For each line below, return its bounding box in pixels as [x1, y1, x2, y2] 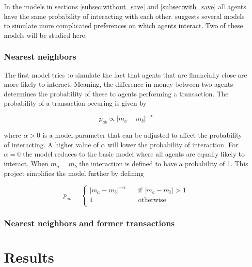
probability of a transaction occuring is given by [4, 98, 147, 108]
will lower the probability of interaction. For [108, 139, 238, 149]
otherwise [138, 197, 166, 204]
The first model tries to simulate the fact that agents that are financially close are [4, 69, 247, 79]
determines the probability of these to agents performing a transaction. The [4, 88, 229, 98]
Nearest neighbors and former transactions [4, 217, 175, 229]
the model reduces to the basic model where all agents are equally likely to [23, 149, 245, 159]
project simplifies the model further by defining [4, 168, 144, 178]
